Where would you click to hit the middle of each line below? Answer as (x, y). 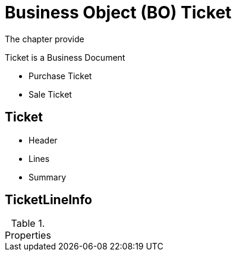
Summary (48, 177)
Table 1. (28, 224)
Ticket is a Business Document (65, 57)
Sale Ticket (50, 94)
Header (43, 140)
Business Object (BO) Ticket (118, 13)
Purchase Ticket (60, 76)
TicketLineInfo (48, 200)
